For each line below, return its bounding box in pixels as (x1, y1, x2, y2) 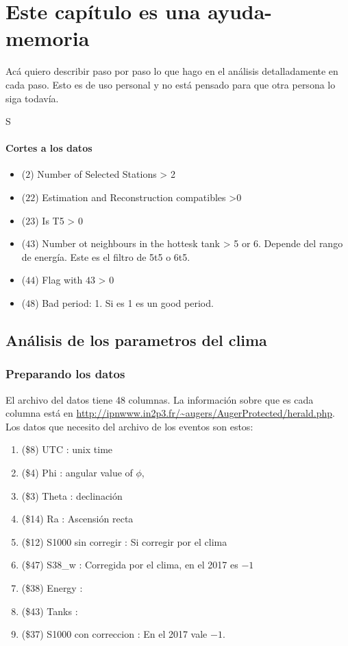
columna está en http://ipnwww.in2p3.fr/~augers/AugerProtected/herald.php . (5, 406, 335, 420)
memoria (5, 24, 90, 52)
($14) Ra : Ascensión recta (21, 511, 134, 526)
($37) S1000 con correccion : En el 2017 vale (21, 627, 208, 641)
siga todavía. (5, 91, 59, 105)
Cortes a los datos (5, 141, 92, 155)
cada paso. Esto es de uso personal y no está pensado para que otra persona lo (5, 77, 336, 91)
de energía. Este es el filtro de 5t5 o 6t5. (21, 249, 190, 264)
